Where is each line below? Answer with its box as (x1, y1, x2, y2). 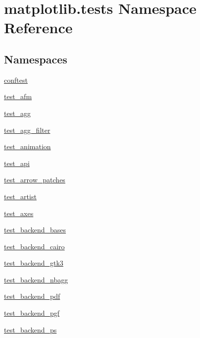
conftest (4, 74, 28, 85)
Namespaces (4, 51, 67, 66)
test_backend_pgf (4, 308, 60, 318)
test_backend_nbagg (4, 274, 68, 284)
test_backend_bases (4, 225, 66, 235)
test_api (4, 158, 30, 168)
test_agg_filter (4, 124, 50, 135)
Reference (4, 17, 73, 38)
